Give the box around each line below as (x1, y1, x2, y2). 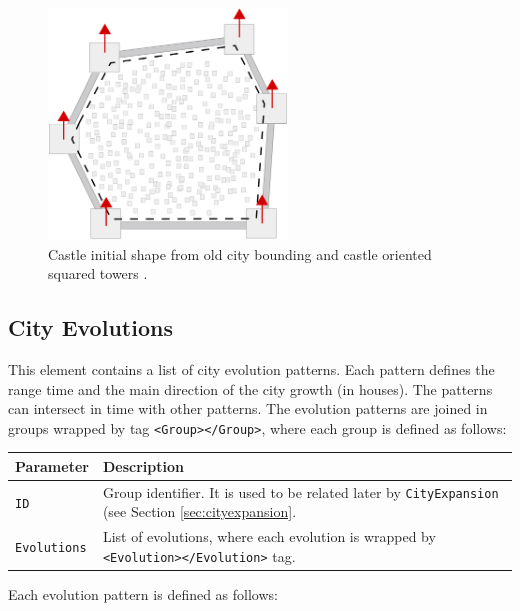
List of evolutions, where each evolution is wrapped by (102, 526, 436, 547)
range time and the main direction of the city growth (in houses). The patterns (8, 378, 493, 399)
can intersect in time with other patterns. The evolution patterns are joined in (8, 398, 488, 419)
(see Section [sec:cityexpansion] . (102, 501, 297, 522)
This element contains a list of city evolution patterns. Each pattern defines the (8, 359, 495, 380)
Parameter (15, 455, 89, 476)
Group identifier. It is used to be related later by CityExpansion (102, 481, 499, 502)
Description (102, 455, 184, 476)
